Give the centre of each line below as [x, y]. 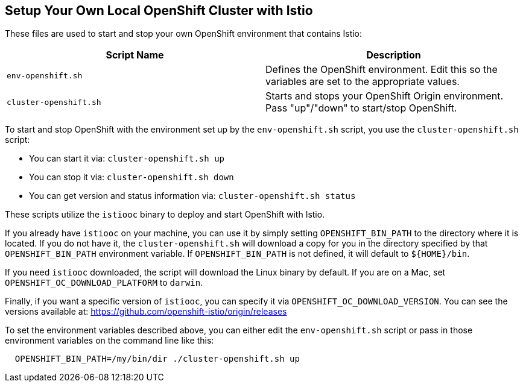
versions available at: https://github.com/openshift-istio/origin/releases [146, 312]
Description [394, 55]
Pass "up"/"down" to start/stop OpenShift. [361, 108]
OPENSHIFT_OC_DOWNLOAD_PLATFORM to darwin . [104, 283]
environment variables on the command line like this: [109, 341]
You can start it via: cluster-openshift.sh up [127, 159]
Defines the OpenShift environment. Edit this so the [382, 70]
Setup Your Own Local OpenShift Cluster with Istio [159, 11]
